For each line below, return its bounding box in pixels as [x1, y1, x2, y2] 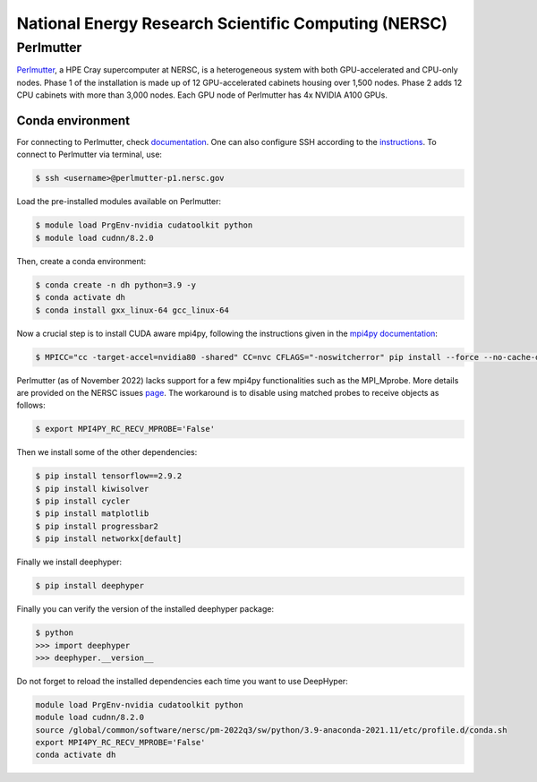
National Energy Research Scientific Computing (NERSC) [16, 13, 447, 33]
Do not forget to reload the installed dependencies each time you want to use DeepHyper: [16, 675, 348, 686]
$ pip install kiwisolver [35, 484, 149, 494]
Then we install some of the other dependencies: [16, 447, 198, 458]
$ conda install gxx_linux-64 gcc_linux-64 [35, 305, 230, 315]
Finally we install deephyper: [16, 556, 123, 568]
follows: [16, 400, 46, 411]
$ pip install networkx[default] [35, 534, 183, 544]
